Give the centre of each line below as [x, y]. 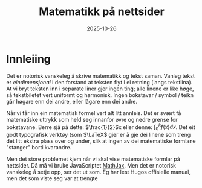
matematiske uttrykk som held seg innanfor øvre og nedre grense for [92, 119]
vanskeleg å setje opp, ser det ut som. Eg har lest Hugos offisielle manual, [98, 172]
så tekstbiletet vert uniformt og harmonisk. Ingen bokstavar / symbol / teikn [100, 95]
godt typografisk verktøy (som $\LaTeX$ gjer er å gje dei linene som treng [99, 135]
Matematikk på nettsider [102, 12]
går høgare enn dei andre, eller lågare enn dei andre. [72, 101]
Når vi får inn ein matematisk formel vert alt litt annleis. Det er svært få [94, 113]
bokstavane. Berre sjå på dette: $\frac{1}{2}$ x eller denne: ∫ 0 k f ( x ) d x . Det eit [101, 127]
